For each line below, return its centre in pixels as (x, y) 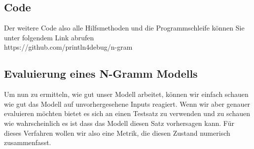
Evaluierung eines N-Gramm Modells (101, 74)
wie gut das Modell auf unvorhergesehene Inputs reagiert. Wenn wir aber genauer (127, 104)
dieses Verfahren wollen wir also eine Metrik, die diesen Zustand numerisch (117, 133)
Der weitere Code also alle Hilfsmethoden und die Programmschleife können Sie (124, 28)
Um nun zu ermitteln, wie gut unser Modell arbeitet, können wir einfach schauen (126, 94)
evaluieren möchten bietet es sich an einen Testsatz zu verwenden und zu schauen (127, 113)
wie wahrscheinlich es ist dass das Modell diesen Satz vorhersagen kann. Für (119, 123)
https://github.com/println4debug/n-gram (68, 47)
